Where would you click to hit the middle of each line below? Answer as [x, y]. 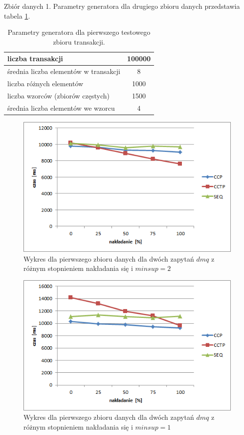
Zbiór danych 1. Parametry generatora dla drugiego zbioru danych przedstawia [122, 6]
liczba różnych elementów [45, 84]
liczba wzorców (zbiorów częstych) [58, 95]
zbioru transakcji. [79, 41]
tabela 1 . [17, 15]
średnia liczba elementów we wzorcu [61, 108]
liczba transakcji [35, 59]
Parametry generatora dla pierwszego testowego [79, 32]
